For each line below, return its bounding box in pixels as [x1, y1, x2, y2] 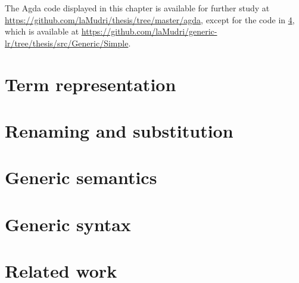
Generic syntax [5, 212, 131, 236]
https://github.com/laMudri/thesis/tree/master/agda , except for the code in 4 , [5, 13, 295, 26]
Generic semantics [5, 165, 157, 189]
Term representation [5, 71, 176, 96]
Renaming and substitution [5, 118, 233, 142]
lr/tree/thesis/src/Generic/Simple [5, 36, 129, 49]
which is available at [5, 25, 79, 38]
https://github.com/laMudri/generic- [81, 25, 217, 38]
